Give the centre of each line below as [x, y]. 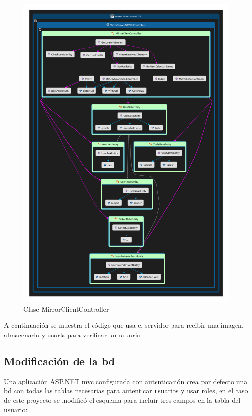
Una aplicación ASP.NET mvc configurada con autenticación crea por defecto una [126, 381]
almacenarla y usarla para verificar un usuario [72, 334]
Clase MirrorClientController [66, 309]
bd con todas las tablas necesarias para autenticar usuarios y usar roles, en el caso [126, 391]
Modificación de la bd [60, 360]
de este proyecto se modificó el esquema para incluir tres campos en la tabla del [122, 400]
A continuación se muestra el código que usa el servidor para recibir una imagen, [124, 325]
